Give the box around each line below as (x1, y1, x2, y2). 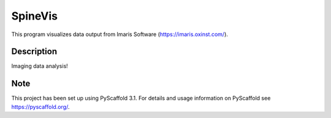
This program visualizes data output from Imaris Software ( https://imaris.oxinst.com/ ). (11, 31, 228, 38)
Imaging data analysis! (11, 62, 69, 70)
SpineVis (11, 9, 58, 23)
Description (11, 46, 58, 57)
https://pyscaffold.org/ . (11, 103, 70, 110)
